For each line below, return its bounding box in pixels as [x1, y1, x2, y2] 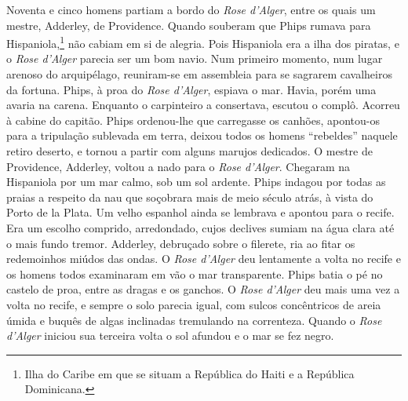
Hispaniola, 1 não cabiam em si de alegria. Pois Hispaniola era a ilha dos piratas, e [6, 33, 399, 51]
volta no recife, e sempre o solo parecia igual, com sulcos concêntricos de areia [6, 296, 381, 312]
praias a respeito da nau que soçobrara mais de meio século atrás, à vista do [6, 188, 373, 205]
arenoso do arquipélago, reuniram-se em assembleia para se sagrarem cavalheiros [6, 66, 392, 82]
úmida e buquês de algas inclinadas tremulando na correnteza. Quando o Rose [6, 312, 382, 328]
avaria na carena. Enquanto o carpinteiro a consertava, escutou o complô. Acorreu [6, 97, 400, 113]
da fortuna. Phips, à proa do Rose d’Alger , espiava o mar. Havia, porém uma [6, 81, 377, 97]
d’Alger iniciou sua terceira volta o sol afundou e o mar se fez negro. [6, 327, 334, 344]
